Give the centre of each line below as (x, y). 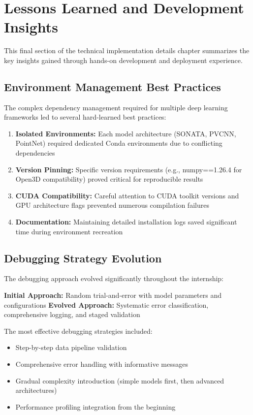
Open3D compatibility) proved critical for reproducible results (109, 179)
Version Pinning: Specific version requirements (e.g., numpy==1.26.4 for (129, 169)
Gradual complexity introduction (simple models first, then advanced (120, 380)
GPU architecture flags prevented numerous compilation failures (112, 205)
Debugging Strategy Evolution (83, 258)
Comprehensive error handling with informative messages (102, 364)
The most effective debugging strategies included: (78, 331)
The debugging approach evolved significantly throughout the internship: (114, 278)
